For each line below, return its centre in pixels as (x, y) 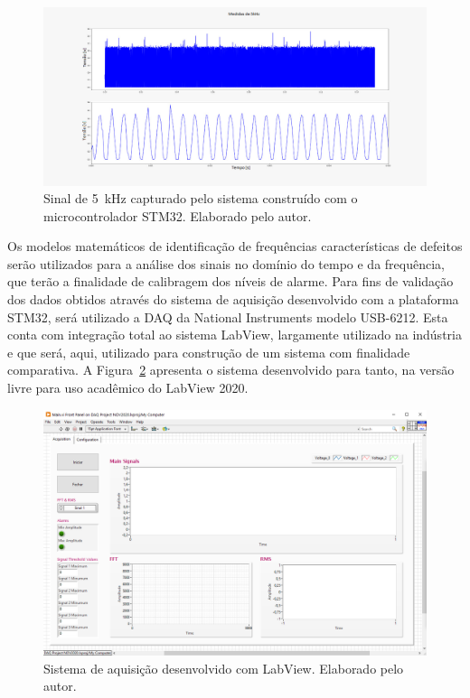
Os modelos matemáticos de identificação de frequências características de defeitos (235, 246)
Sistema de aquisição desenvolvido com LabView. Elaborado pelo (224, 668)
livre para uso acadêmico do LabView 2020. (128, 388)
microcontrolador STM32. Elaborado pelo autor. (178, 215)
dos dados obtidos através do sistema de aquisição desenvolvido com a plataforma (233, 299)
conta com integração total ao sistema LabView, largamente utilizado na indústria (235, 335)
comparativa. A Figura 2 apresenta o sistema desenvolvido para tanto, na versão (231, 370)
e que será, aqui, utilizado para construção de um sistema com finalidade (209, 352)
